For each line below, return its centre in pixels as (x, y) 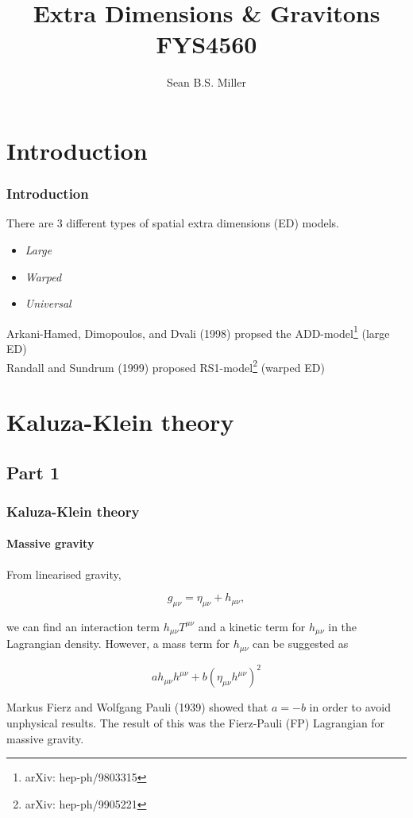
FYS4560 (206, 44)
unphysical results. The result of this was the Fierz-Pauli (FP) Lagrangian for (196, 722)
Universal (48, 303)
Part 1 (33, 472)
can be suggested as (300, 644)
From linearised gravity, (64, 574)
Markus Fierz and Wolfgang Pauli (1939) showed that (137, 707)
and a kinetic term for (252, 626)
